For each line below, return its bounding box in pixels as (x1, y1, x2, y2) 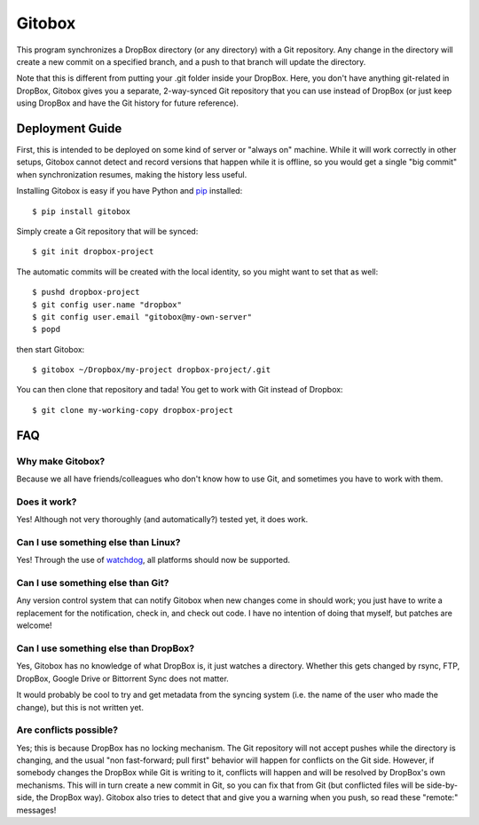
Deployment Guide (16, 121, 122, 136)
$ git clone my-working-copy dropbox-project (32, 405, 234, 415)
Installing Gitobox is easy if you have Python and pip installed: (16, 186, 243, 196)
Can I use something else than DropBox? (16, 642, 195, 654)
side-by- (426, 780, 459, 790)
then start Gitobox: (16, 344, 85, 354)
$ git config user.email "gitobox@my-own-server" (32, 312, 253, 321)
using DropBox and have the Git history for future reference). (16, 98, 239, 108)
